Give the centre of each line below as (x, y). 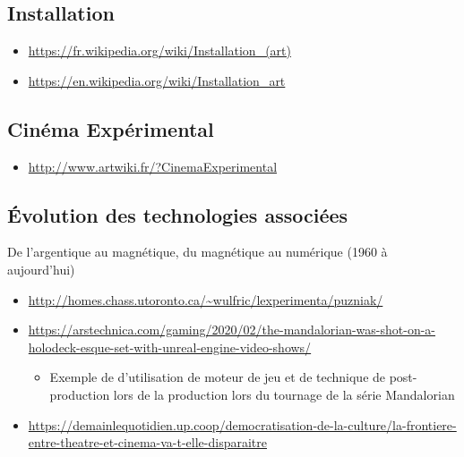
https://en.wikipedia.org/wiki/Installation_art (157, 80)
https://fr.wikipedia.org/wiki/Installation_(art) (159, 51)
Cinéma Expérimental (111, 128)
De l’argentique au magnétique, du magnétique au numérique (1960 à (198, 252)
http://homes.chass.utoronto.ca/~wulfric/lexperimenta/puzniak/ (206, 299)
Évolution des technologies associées (178, 214)
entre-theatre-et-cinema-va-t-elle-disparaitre (147, 442)
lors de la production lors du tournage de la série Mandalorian (284, 394)
